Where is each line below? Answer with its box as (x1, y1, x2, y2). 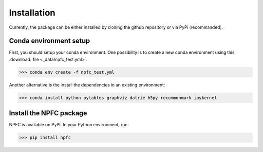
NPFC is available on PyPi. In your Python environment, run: (9, 122, 129, 128)
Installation (9, 7, 56, 18)
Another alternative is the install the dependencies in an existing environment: (9, 82, 165, 87)
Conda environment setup (9, 37, 90, 45)
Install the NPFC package (9, 109, 87, 118)
